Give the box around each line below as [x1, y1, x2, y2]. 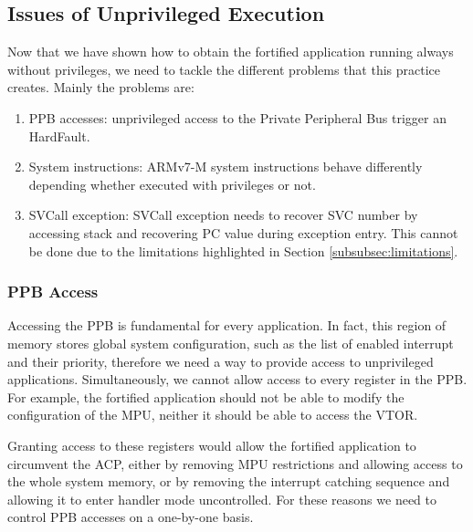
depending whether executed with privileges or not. [28, 174, 316, 193]
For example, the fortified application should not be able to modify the [7, 387, 405, 406]
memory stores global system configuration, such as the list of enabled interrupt [7, 333, 454, 352]
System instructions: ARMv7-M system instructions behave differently [28, 157, 423, 176]
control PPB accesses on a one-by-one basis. [7, 507, 254, 527]
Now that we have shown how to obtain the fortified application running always [7, 42, 454, 61]
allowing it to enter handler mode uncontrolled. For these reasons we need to [7, 489, 436, 508]
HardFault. [28, 126, 90, 145]
